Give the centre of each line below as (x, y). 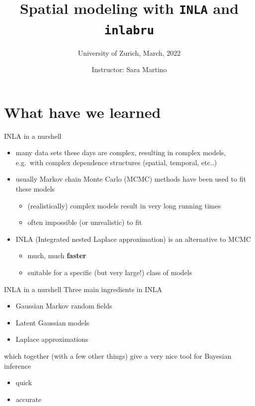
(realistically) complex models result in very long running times (124, 205)
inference (18, 365)
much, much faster (57, 255)
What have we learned (83, 112)
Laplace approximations (52, 339)
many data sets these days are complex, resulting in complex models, (121, 152)
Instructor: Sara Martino (129, 69)
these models (35, 189)
